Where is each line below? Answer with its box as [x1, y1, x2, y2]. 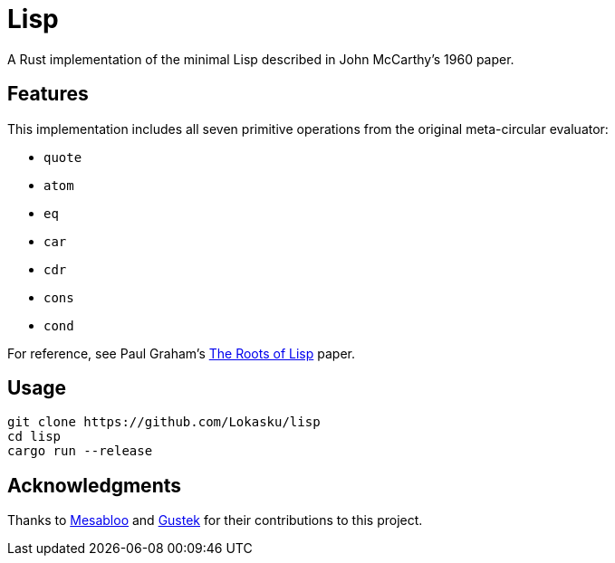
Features [7, 82, 89, 106]
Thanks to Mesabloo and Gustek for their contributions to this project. [7, 512, 423, 529]
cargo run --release [7, 444, 153, 459]
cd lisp [7, 429, 62, 444]
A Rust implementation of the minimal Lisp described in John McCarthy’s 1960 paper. [7, 51, 514, 67]
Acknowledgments [7, 473, 182, 497]
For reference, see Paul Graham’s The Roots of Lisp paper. [7, 345, 355, 361]
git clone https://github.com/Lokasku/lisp [7, 415, 321, 430]
